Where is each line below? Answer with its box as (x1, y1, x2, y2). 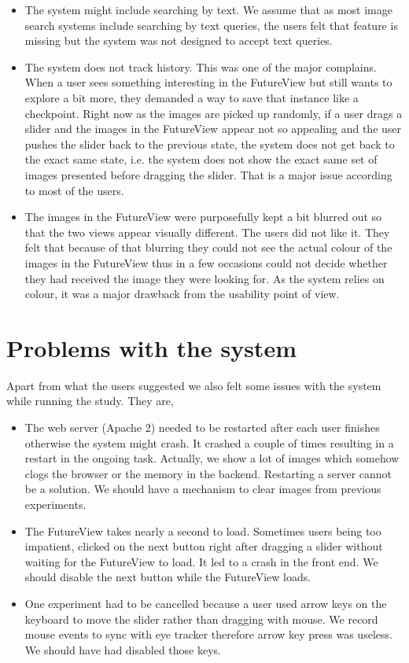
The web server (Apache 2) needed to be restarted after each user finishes (24, 419, 380, 435)
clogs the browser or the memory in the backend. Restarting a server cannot (24, 465, 392, 481)
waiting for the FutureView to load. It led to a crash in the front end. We (24, 553, 378, 569)
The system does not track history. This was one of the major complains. (24, 58, 377, 75)
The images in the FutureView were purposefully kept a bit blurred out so (24, 208, 382, 225)
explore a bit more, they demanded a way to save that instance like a (24, 89, 359, 105)
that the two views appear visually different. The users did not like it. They (24, 223, 390, 240)
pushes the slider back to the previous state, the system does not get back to (24, 135, 395, 152)
